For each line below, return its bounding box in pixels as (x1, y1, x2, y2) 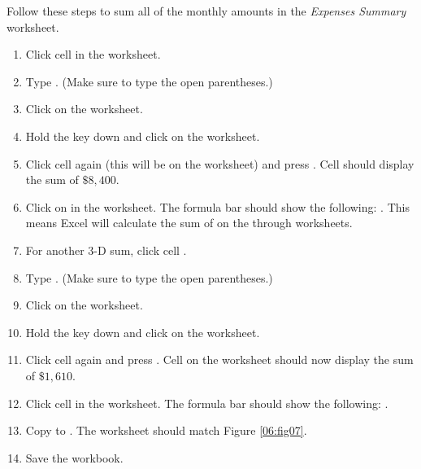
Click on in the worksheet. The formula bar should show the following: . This (25, 198, 410, 215)
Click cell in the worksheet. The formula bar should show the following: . (25, 394, 388, 411)
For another (25, 241, 85, 258)
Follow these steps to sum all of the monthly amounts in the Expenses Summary (7, 2, 406, 19)
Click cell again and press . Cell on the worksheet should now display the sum (25, 351, 414, 368)
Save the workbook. (25, 449, 124, 466)
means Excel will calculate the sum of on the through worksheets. (25, 214, 353, 231)
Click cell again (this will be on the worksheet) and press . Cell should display (25, 155, 414, 172)
